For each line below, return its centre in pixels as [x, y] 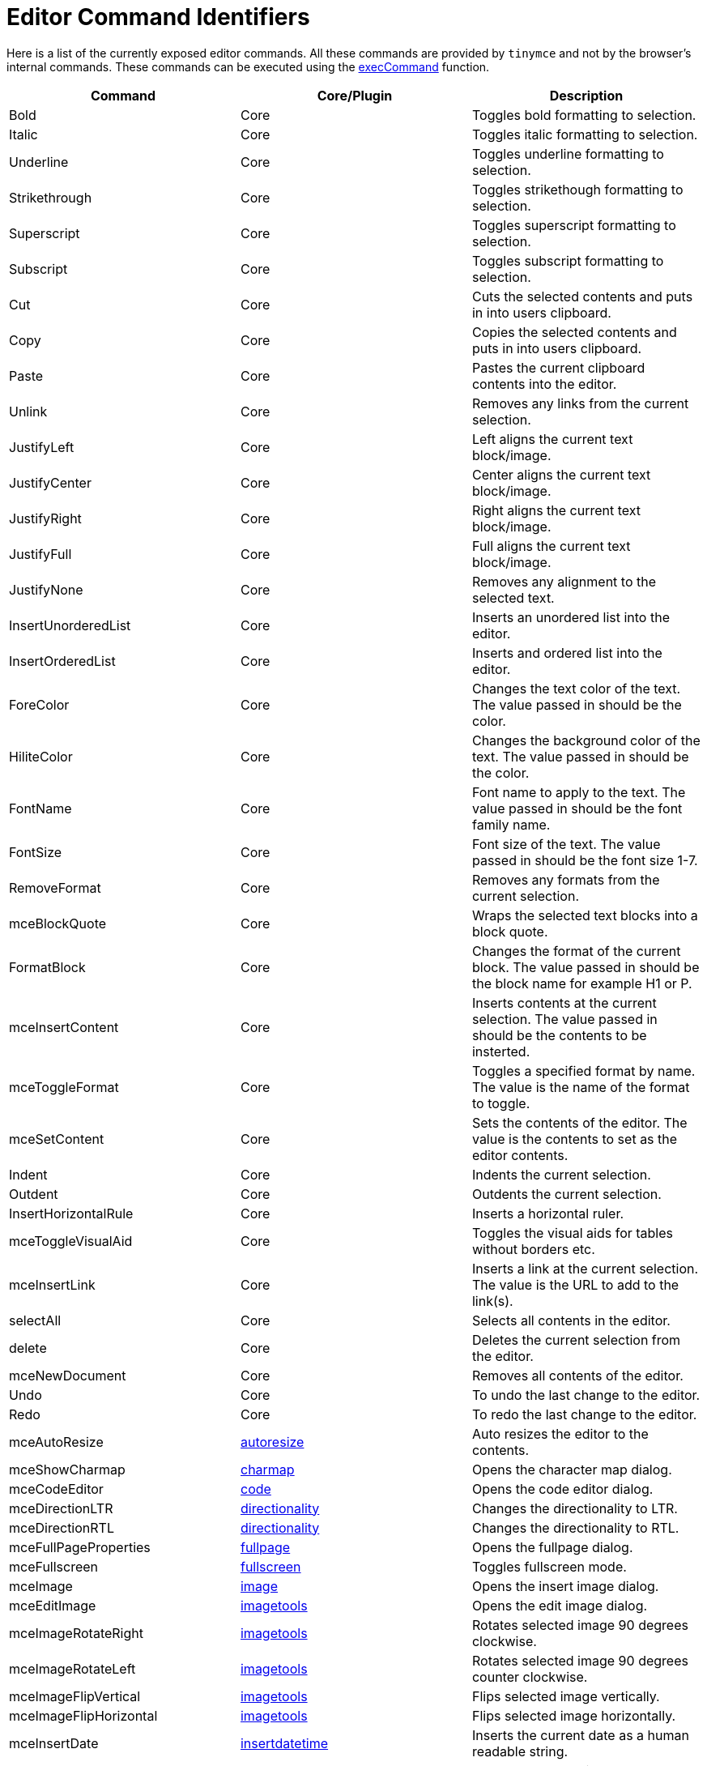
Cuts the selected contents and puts [582, 296]
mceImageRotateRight [76, 1633]
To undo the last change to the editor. [586, 1395]
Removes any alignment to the [564, 581]
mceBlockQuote [58, 923]
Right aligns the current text [556, 510]
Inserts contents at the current [564, 1002]
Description [586, 95]
